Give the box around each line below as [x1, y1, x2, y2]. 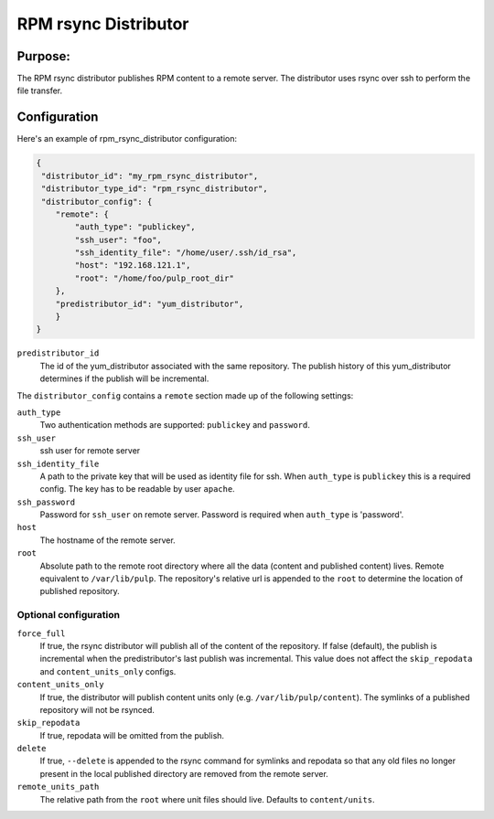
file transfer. [16, 85, 63, 96]
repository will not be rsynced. [39, 704, 156, 715]
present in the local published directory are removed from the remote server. [39, 768, 328, 779]
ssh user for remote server [39, 445, 141, 456]
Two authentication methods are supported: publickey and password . [39, 420, 311, 431]
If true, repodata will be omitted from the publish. [39, 729, 224, 740]
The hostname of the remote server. [39, 535, 176, 546]
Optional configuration [16, 609, 121, 622]
